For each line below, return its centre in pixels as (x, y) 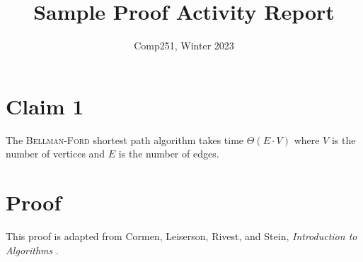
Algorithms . (32, 250)
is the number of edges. (169, 154)
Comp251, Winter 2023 (184, 46)
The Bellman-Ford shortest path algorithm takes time (125, 139)
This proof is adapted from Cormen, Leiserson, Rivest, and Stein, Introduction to (181, 236)
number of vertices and (56, 154)
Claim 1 (45, 106)
